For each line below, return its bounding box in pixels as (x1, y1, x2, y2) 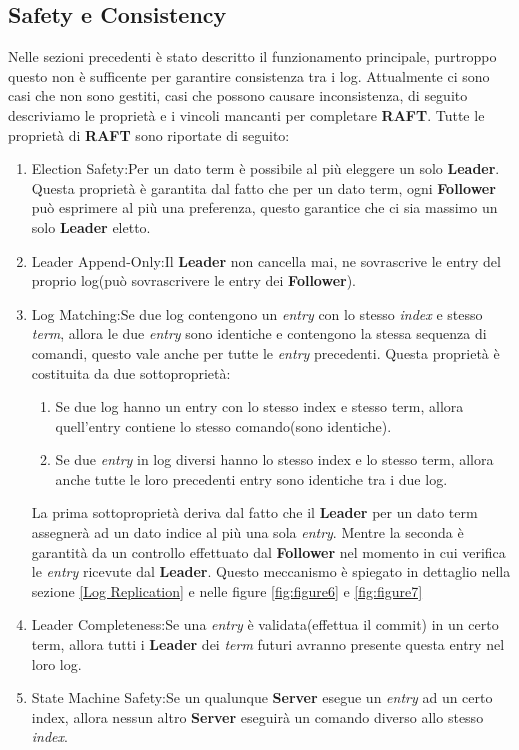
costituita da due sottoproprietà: (31, 362, 231, 383)
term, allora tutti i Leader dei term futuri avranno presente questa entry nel (31, 634, 505, 655)
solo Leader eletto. (31, 216, 151, 237)
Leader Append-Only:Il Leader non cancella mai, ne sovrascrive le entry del (31, 250, 501, 271)
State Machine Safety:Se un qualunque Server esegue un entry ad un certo (31, 687, 493, 708)
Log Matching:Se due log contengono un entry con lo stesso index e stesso (31, 303, 483, 324)
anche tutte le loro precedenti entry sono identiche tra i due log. (55, 468, 448, 489)
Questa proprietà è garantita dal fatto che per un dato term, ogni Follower (31, 177, 496, 198)
